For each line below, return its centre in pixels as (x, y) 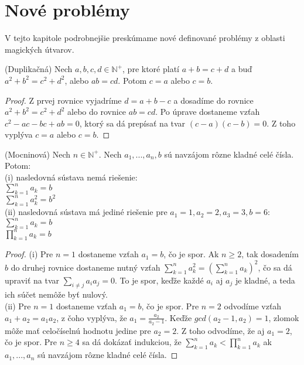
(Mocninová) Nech (37, 154)
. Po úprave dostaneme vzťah (208, 112)
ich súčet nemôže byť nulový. (56, 294)
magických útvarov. (40, 49)
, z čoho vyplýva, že (92, 317)
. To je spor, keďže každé (159, 280)
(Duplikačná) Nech (39, 69)
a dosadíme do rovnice (214, 100)
